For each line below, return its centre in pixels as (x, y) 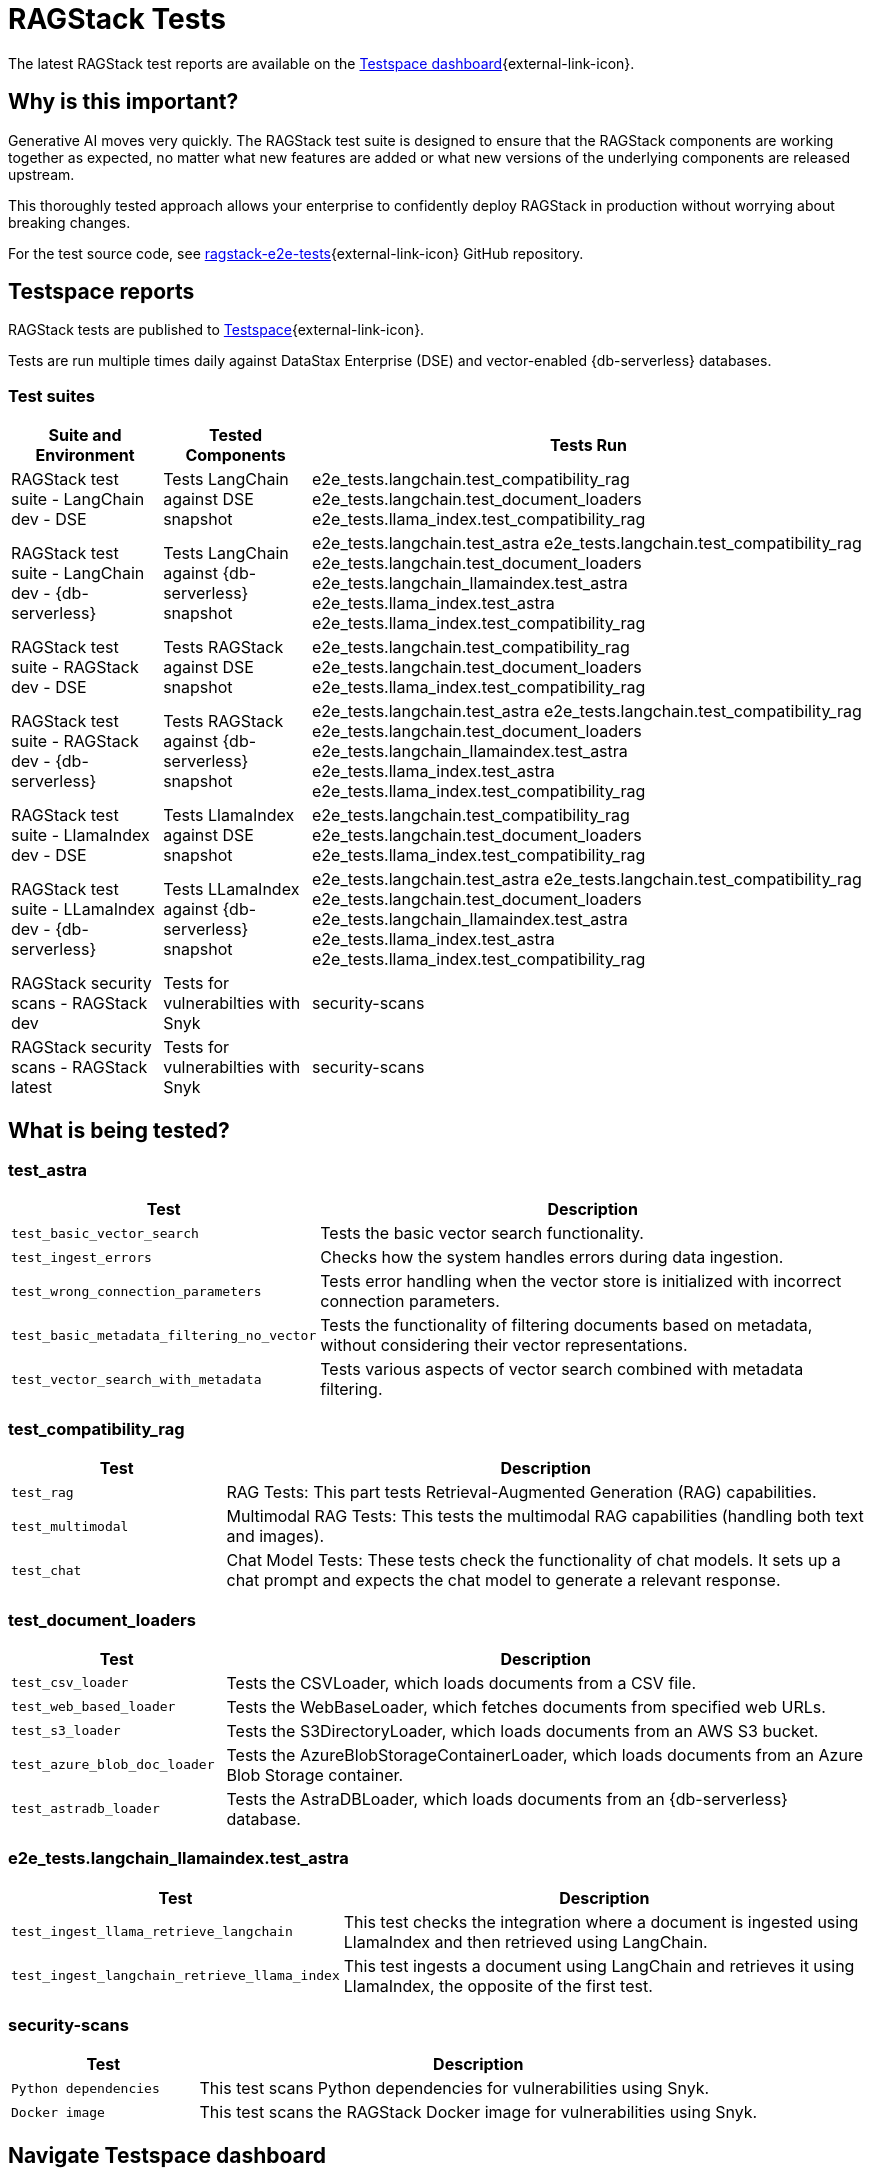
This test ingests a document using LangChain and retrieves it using (599, 1965)
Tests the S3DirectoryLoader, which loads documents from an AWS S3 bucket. (522, 1730)
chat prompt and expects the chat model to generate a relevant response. (503, 1580)
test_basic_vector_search (105, 1233)
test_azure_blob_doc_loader (113, 1765)
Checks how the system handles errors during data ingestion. (552, 1257)
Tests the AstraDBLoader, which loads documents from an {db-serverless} (507, 1798)
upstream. (41, 174)
